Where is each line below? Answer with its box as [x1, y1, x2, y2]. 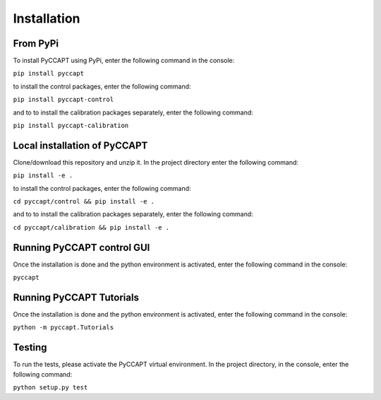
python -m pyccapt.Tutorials [13, 324, 114, 331]
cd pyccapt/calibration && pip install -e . [13, 223, 170, 231]
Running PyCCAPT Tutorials [13, 291, 139, 303]
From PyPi [13, 37, 59, 49]
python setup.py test [13, 384, 88, 392]
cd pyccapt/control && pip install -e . [13, 198, 155, 206]
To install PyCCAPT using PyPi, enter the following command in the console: [13, 57, 235, 65]
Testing [13, 341, 47, 353]
